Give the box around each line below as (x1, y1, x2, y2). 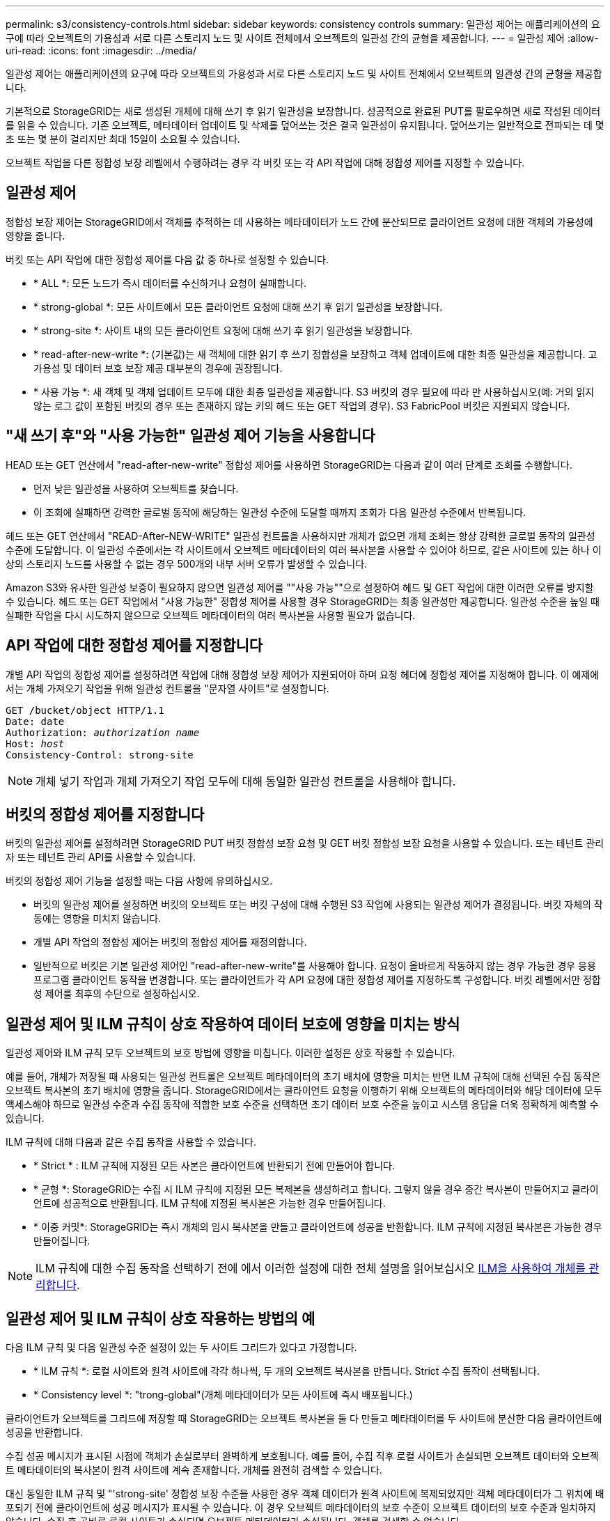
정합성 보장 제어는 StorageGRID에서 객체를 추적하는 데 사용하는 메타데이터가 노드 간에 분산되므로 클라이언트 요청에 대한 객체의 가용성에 (6, 215, 593, 228)
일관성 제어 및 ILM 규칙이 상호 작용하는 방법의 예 (6, 1309, 315, 1327)
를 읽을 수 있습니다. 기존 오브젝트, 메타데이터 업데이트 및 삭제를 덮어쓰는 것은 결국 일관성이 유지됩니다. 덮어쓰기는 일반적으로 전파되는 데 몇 (6, 119, 604, 131)
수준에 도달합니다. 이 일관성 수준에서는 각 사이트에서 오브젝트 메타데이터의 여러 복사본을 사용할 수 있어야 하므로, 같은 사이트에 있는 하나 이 (6, 543, 602, 556)
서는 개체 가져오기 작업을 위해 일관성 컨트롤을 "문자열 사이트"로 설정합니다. (6, 682, 329, 694)
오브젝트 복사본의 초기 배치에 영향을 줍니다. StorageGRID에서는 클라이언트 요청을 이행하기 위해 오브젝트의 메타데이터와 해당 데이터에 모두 (6, 1084, 602, 1097)
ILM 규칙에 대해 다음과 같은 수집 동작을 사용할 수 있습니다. (6, 1136, 257, 1148)
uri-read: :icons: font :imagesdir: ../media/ (6, 45, 196, 56)
